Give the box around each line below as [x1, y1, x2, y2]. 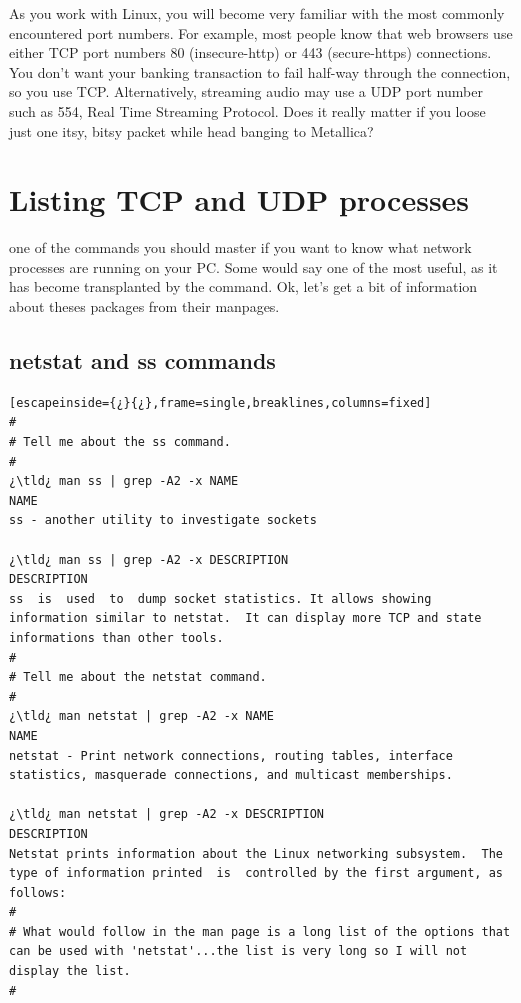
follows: [9, 885, 67, 900]
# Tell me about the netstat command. [9, 670, 267, 685]
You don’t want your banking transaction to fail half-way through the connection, [9, 61, 511, 82]
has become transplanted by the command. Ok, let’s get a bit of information [9, 276, 478, 297]
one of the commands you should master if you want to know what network [9, 237, 472, 258]
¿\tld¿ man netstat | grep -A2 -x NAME [9, 709, 274, 724]
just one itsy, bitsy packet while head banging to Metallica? [9, 120, 374, 141]
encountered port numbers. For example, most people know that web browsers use [9, 22, 513, 43]
